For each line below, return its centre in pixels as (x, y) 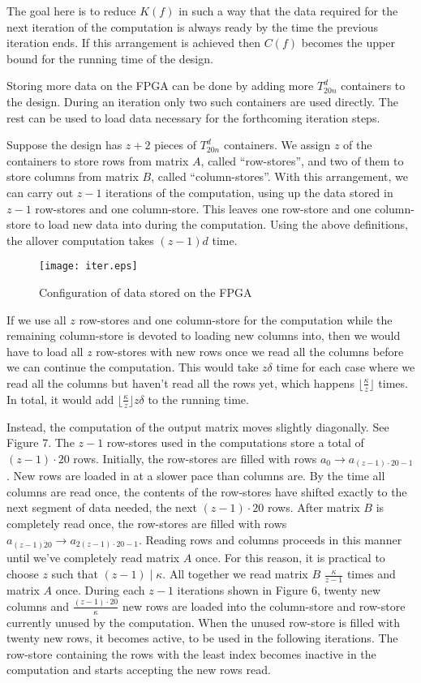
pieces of (175, 145)
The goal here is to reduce (71, 11)
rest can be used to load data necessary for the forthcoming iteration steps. (193, 117)
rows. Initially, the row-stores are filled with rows (195, 458)
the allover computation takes (80, 240)
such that (75, 574)
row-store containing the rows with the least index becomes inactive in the (191, 653)
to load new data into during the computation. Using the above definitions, (221, 224)
